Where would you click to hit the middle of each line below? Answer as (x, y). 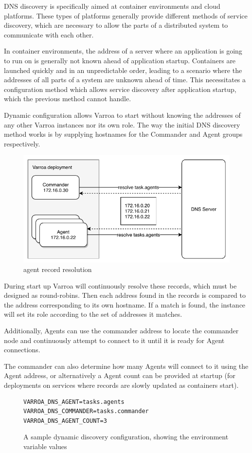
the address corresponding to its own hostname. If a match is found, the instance (125, 304)
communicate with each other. (49, 34)
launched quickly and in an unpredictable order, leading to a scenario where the (123, 70)
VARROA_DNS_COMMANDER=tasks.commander (86, 411)
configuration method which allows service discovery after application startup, (120, 89)
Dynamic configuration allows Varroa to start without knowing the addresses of (122, 115)
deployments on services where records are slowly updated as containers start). (121, 385)
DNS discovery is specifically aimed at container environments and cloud (112, 6)
